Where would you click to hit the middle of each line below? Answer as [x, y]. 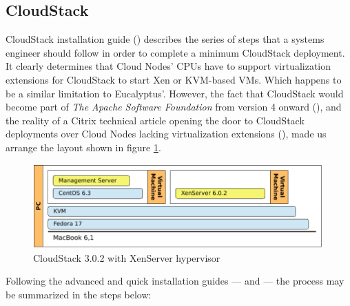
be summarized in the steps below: [79, 294]
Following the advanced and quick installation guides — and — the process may [175, 281]
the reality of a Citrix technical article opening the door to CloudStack [155, 120]
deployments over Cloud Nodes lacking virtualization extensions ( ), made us [166, 134]
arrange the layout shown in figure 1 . [83, 147]
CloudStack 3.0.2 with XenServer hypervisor [127, 257]
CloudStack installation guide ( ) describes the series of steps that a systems [165, 39]
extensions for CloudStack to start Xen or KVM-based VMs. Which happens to [174, 79]
